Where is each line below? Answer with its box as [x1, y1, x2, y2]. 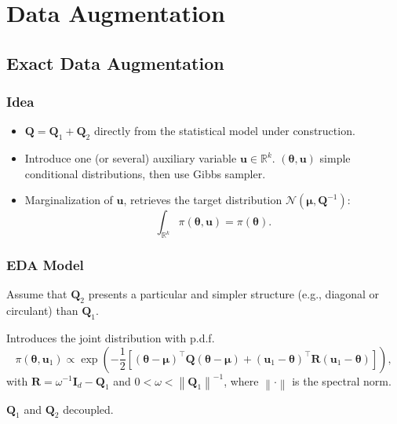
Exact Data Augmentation [6, 50, 224, 75]
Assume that [6, 286, 67, 302]
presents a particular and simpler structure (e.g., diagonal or [88, 286, 380, 302]
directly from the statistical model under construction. [93, 122, 355, 139]
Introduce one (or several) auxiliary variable [24, 150, 237, 166]
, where [224, 372, 259, 389]
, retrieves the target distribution [123, 192, 282, 208]
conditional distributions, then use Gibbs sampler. [24, 165, 266, 181]
